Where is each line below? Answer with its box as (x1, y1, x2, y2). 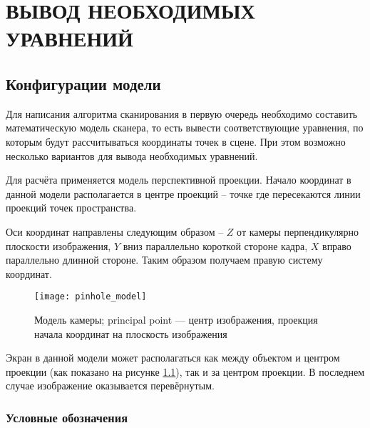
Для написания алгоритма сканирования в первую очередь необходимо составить (6, 106, 358, 121)
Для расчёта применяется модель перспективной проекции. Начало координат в (6, 172, 351, 187)
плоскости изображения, (6, 238, 111, 253)
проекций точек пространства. (6, 200, 137, 215)
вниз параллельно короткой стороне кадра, (123, 238, 308, 253)
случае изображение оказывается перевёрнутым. (6, 378, 215, 393)
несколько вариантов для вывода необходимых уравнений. (6, 148, 258, 163)
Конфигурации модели (6, 72, 161, 94)
